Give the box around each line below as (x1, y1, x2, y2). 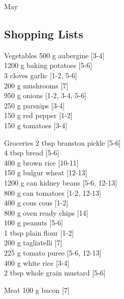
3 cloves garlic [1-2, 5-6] (4, 70, 77, 80)
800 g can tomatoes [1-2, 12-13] (4, 187, 101, 198)
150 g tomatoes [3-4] (4, 120, 68, 130)
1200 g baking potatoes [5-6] (4, 60, 92, 71)
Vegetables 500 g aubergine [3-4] (4, 50, 105, 60)
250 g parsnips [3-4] (4, 100, 65, 110)
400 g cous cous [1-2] (4, 197, 69, 208)
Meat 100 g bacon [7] (4, 284, 70, 295)
